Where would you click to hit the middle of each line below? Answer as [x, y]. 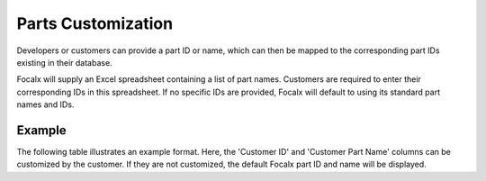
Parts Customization [95, 23]
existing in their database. [64, 62]
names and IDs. [45, 104]
